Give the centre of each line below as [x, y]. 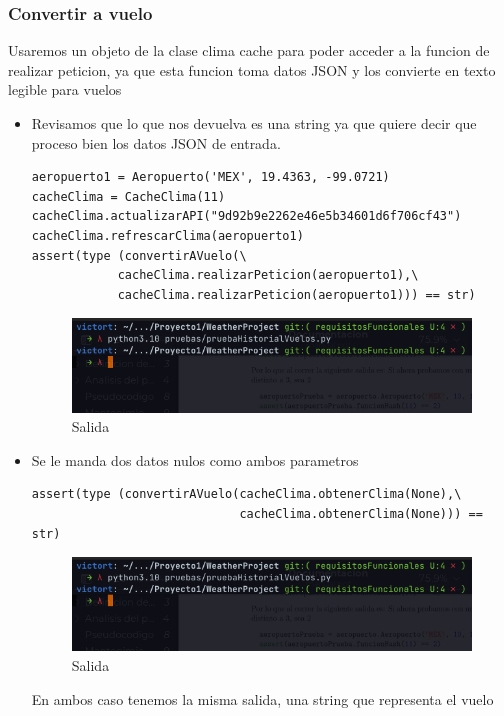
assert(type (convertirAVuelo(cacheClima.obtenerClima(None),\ [246, 494]
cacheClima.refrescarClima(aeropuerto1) [167, 235]
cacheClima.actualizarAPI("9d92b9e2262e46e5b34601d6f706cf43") [246, 216]
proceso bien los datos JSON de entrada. [156, 142]
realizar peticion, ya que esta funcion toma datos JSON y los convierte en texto [252, 69]
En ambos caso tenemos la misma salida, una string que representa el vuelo [262, 698]
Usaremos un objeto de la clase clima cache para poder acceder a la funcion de [249, 50]
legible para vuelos [65, 89]
